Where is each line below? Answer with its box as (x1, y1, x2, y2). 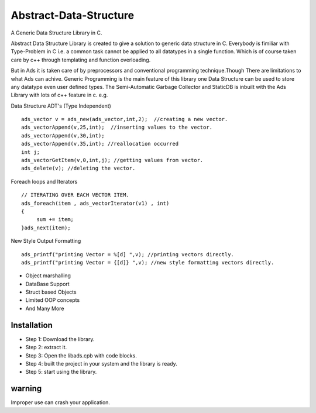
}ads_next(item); (21, 224, 71, 231)
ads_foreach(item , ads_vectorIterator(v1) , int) (21, 199, 170, 206)
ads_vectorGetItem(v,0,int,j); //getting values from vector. (21, 157, 204, 164)
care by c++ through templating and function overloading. (11, 56, 151, 63)
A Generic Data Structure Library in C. (11, 29, 102, 36)
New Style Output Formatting (11, 238, 81, 245)
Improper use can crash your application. (11, 399, 111, 406)
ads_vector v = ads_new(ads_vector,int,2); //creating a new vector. (21, 116, 228, 123)
